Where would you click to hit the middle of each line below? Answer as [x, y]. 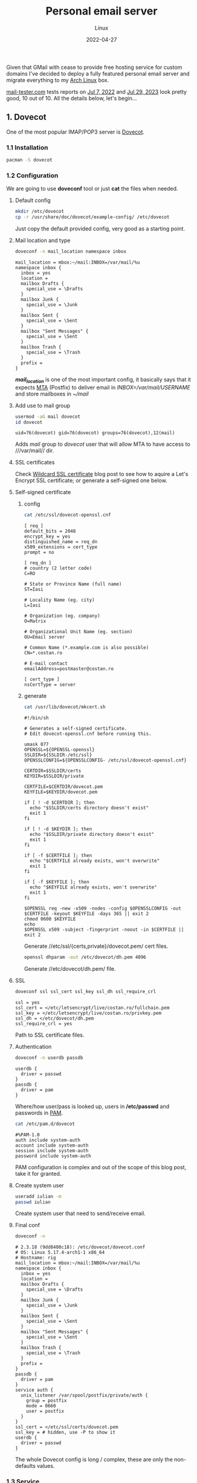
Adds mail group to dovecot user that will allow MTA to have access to [102, 444]
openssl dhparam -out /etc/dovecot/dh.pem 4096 [85, 957]
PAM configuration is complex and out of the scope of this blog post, [101, 1167]
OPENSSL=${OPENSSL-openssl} [59, 750]
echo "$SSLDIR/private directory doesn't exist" [92, 835]
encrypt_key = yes [47, 536]
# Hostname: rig [35, 1258]
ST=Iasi [34, 590]
